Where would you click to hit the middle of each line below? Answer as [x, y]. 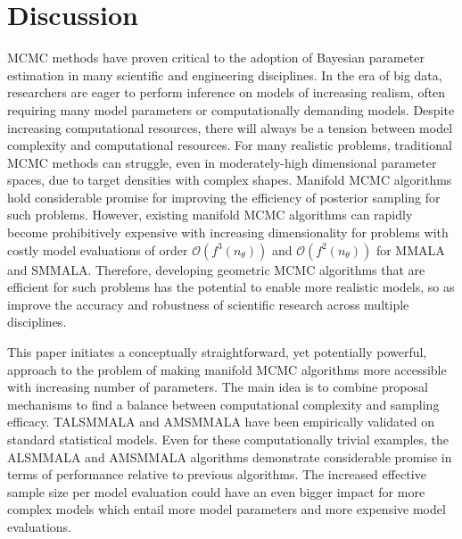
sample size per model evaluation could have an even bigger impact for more [216, 491]
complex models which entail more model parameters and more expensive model [227, 509]
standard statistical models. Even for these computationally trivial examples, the [228, 439]
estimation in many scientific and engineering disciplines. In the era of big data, [225, 75]
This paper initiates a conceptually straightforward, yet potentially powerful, [217, 352]
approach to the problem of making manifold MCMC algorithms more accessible [227, 369]
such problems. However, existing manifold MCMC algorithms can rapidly [210, 215]
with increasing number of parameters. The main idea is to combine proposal [218, 387]
